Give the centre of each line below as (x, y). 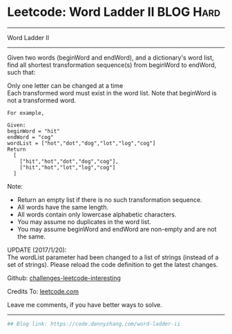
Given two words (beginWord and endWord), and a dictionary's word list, (110, 57)
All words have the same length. (63, 207)
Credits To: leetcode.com (43, 291)
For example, (26, 113)
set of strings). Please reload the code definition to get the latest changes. (113, 264)
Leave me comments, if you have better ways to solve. (85, 304)
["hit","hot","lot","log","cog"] (68, 167)
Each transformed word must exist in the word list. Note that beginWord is (112, 93)
